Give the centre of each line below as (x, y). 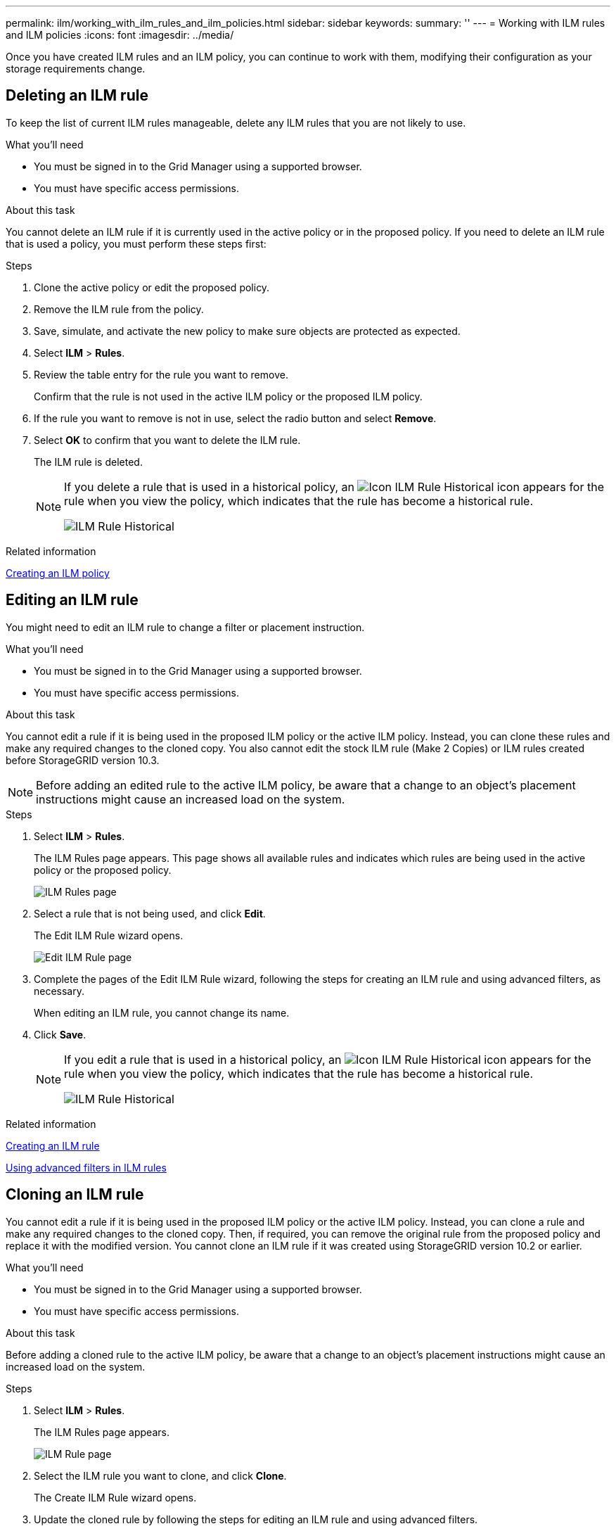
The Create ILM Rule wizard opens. (115, 1497)
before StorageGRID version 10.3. (83, 760)
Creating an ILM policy (58, 573)
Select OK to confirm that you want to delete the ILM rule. (167, 440)
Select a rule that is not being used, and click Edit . (150, 913)
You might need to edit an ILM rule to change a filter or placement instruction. (185, 627)
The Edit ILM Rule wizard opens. (109, 935)
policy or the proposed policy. (103, 870)
